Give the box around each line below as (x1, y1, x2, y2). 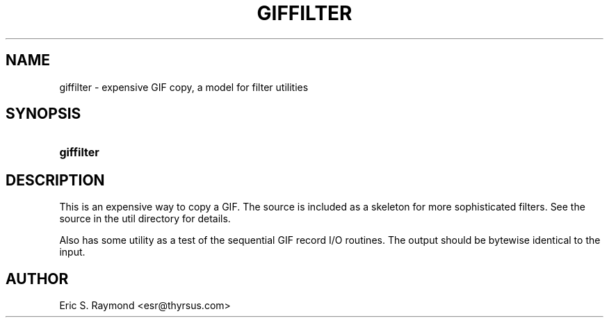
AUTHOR (6, 270, 69, 288)
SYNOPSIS (6, 105, 81, 123)
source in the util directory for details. (59, 213, 231, 225)
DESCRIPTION (6, 171, 105, 189)
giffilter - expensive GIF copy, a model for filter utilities (59, 81, 309, 93)
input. (59, 246, 86, 258)
